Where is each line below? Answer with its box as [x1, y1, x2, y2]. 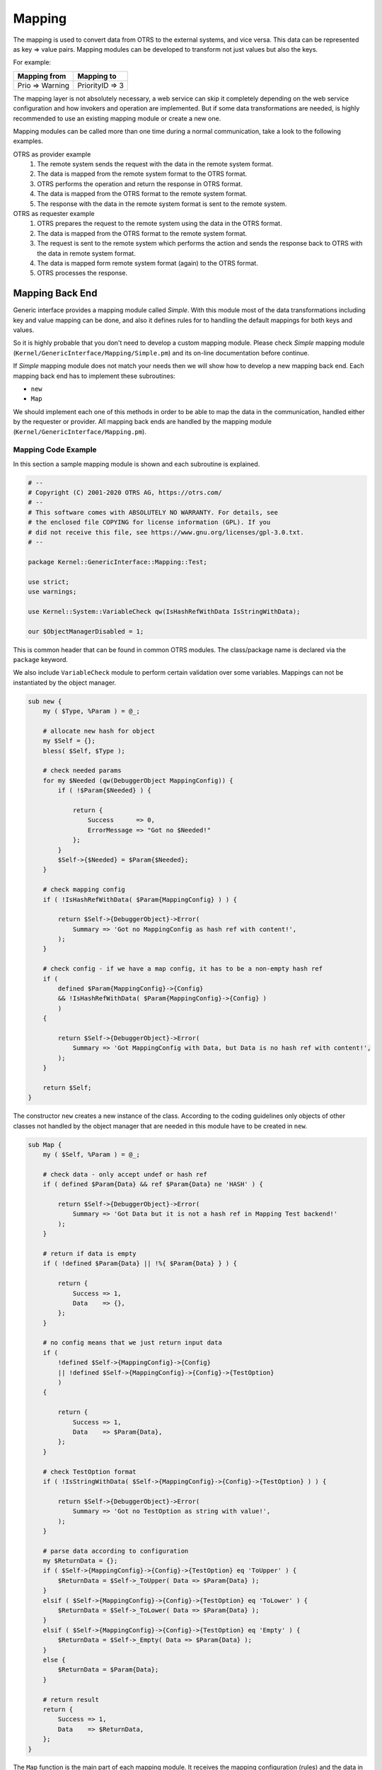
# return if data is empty [42, 1250, 137, 1257]
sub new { [28, 697, 62, 705]
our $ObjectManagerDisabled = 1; [28, 627, 144, 635]
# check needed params [42, 767, 122, 775]
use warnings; [28, 588, 77, 595]
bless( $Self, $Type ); [42, 747, 125, 755]
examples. [13, 137, 44, 145]
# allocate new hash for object [42, 726, 156, 735]
